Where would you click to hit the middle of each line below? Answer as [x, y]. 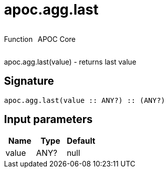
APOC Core [57, 39]
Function [18, 39]
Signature [29, 81]
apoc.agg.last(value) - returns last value [70, 62]
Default [81, 141]
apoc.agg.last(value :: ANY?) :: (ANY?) [85, 100]
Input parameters [49, 120]
